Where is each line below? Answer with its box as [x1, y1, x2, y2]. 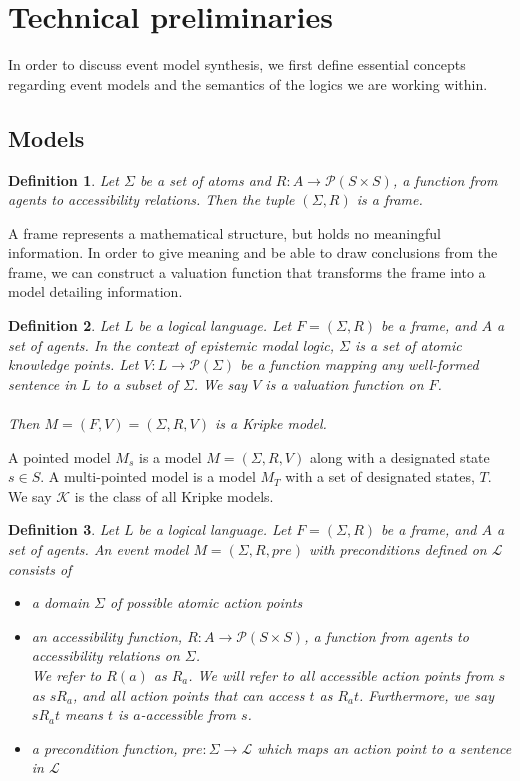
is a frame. [356, 189, 423, 210]
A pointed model [8, 446, 111, 467]
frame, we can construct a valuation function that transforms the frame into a [8, 261, 486, 282]
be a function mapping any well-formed [240, 354, 479, 375]
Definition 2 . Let [8, 315, 119, 336]
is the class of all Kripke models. [74, 485, 274, 506]
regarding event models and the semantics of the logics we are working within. [8, 73, 488, 94]
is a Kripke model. [214, 413, 327, 434]
